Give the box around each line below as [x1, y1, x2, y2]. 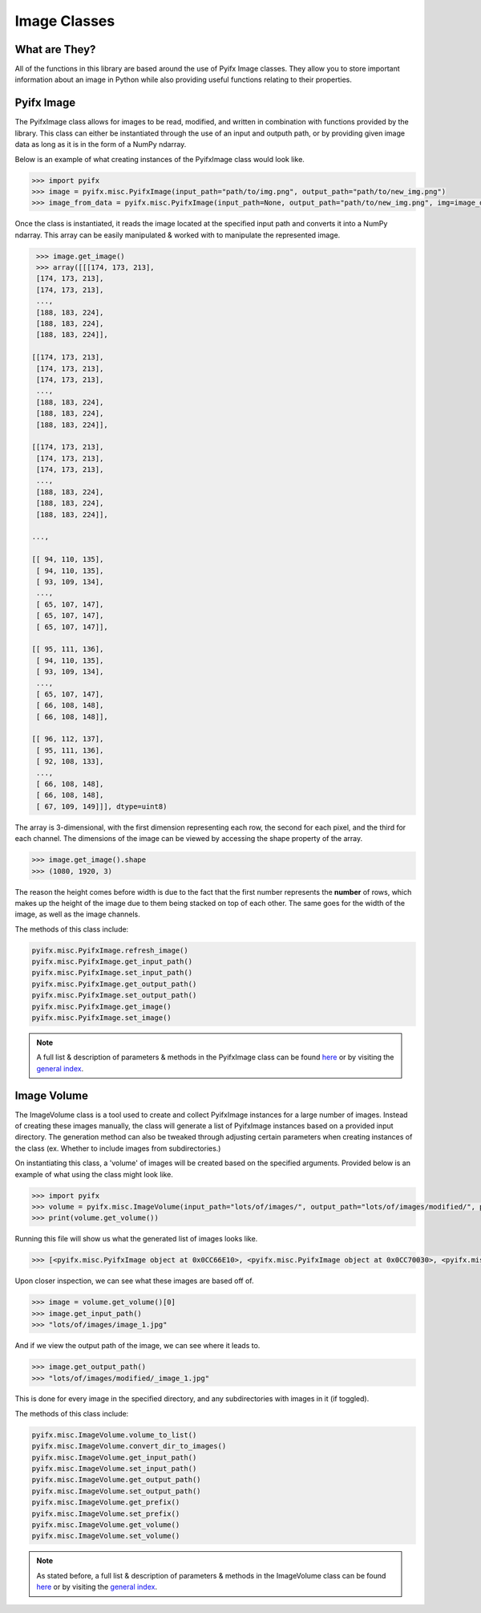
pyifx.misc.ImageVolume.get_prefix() [31, 1497, 180, 1507]
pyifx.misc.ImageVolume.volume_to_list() [31, 1430, 197, 1440]
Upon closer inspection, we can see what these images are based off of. [14, 1276, 254, 1286]
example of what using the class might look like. [14, 1169, 174, 1179]
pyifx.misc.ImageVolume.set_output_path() [31, 1486, 201, 1496]
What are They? [14, 43, 96, 56]
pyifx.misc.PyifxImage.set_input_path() [31, 968, 192, 977]
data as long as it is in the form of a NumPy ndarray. [14, 140, 187, 149]
